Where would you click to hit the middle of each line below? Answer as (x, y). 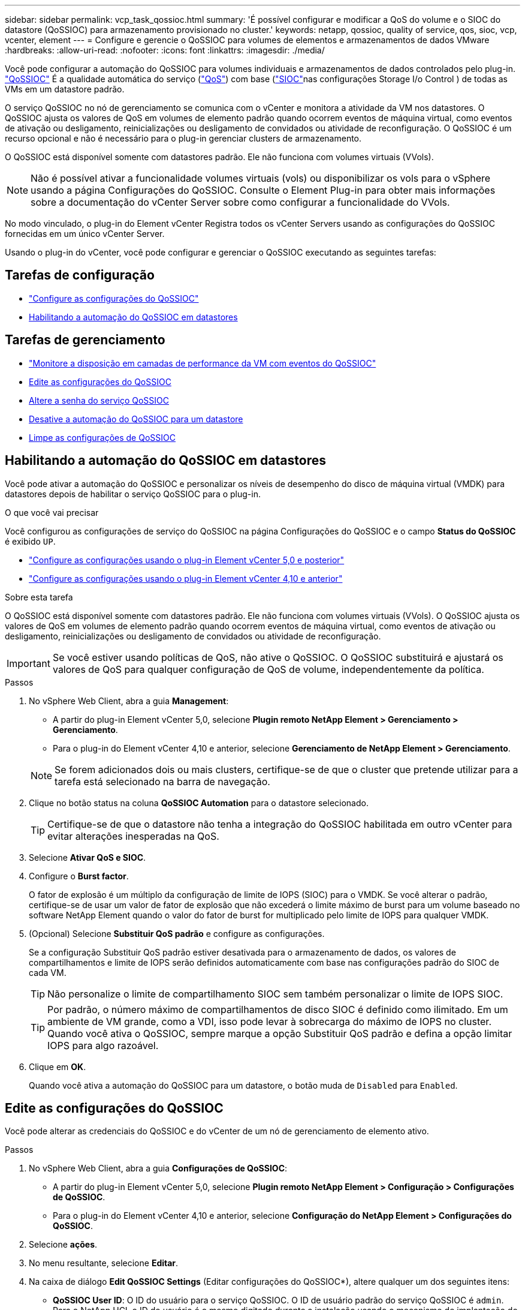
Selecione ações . (63, 1245)
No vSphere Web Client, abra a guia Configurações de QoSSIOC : (158, 1168)
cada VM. (48, 972)
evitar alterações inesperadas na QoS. (133, 836)
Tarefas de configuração (80, 275)
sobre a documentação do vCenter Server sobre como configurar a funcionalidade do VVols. (240, 202)
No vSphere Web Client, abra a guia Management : (129, 701)
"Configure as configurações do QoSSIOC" (114, 298)
